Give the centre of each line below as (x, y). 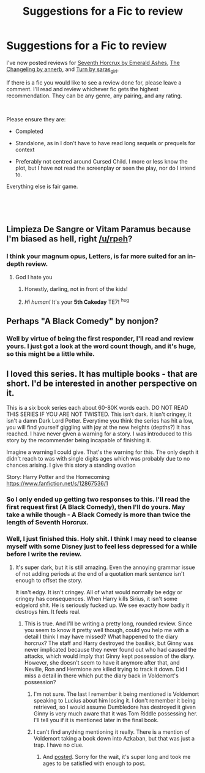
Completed (29, 131)
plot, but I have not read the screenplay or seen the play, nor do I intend (105, 168)
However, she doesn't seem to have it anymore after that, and (102, 663)
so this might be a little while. (50, 354)
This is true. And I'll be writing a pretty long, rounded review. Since (108, 624)
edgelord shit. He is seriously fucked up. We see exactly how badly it (102, 605)
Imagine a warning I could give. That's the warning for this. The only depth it (102, 452)
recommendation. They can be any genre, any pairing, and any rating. (94, 96)
